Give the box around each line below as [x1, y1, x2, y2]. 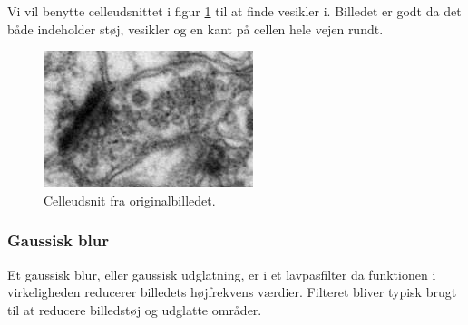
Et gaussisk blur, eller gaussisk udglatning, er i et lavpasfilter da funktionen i [7, 264, 436, 283]
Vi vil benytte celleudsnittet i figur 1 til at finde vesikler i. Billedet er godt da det [7, 2, 462, 20]
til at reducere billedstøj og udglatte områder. [7, 300, 262, 319]
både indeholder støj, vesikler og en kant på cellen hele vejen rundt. [7, 19, 384, 38]
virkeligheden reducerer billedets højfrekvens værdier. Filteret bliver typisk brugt [7, 282, 457, 301]
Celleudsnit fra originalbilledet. [44, 190, 216, 209]
